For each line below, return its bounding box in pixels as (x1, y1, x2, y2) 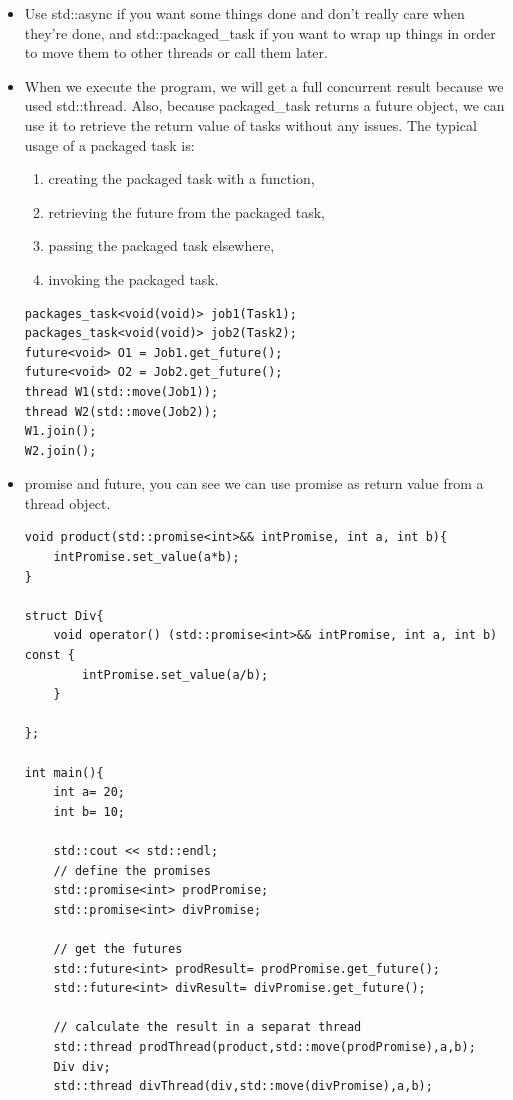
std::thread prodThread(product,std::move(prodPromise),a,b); (53, 1039, 476, 1054)
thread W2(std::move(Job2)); (24, 404, 219, 419)
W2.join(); (24, 443, 97, 458)
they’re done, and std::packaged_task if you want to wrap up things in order (24, 22, 496, 43)
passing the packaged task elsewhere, (48, 235, 275, 256)
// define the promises (53, 863, 211, 878)
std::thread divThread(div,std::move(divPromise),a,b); (53, 1079, 433, 1094)
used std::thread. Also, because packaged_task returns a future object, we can (24, 95, 505, 116)
